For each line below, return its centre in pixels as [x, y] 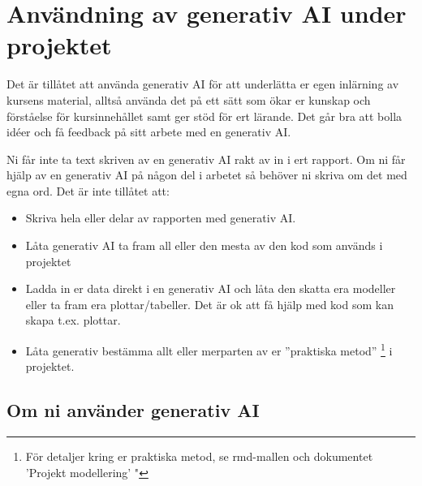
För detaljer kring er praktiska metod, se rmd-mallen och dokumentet [199, 456]
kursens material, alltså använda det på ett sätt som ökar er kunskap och [189, 99]
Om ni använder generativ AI [133, 410]
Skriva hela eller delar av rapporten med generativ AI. [161, 218]
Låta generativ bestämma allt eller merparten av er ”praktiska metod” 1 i [209, 349]
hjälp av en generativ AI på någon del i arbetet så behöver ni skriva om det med [207, 175]
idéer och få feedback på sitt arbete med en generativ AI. [149, 132]
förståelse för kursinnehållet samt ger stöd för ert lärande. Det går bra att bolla [205, 116]
